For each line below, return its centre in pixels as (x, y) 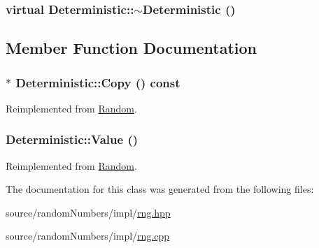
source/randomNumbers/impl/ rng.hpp (88, 212)
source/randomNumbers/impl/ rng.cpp (88, 236)
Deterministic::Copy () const (98, 82)
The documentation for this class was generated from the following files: (160, 189)
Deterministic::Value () (72, 139)
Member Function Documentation (132, 48)
